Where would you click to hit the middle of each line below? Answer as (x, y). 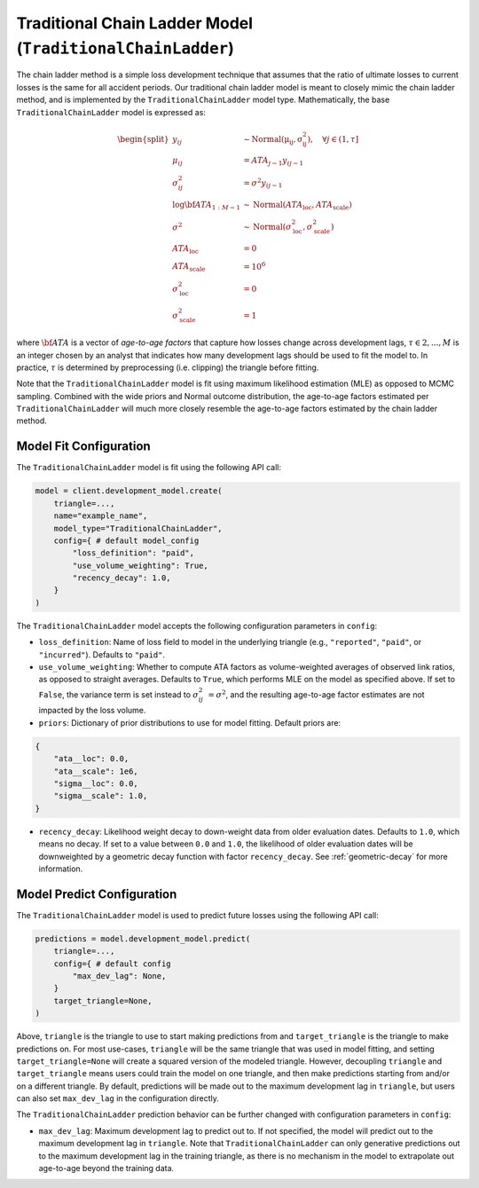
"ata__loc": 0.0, (91, 759)
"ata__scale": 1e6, (96, 771)
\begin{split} (144, 139)
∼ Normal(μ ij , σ (273, 140)
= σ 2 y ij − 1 (263, 183)
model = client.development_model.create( (129, 491)
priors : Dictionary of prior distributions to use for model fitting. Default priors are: (190, 722)
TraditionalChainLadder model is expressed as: (111, 112)
